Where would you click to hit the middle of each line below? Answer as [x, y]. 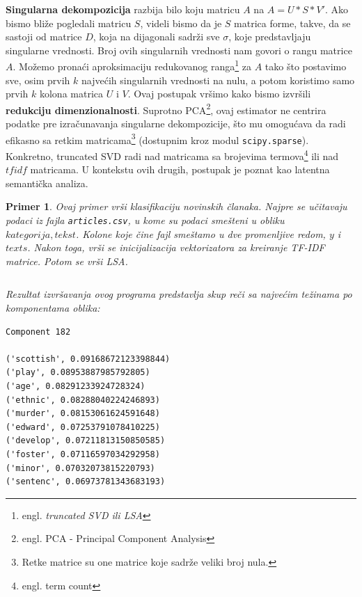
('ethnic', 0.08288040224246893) [83, 400]
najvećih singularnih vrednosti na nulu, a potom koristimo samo [218, 80]
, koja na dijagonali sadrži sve [156, 37]
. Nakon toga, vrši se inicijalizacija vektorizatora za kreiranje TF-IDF [176, 247]
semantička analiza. [47, 183]
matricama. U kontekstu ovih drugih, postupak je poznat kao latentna [180, 169]
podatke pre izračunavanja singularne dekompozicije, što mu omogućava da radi [176, 124]
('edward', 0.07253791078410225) [83, 427]
